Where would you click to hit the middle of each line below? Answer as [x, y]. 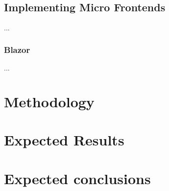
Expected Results [64, 140]
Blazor [17, 49]
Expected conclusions [77, 178]
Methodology [49, 101]
